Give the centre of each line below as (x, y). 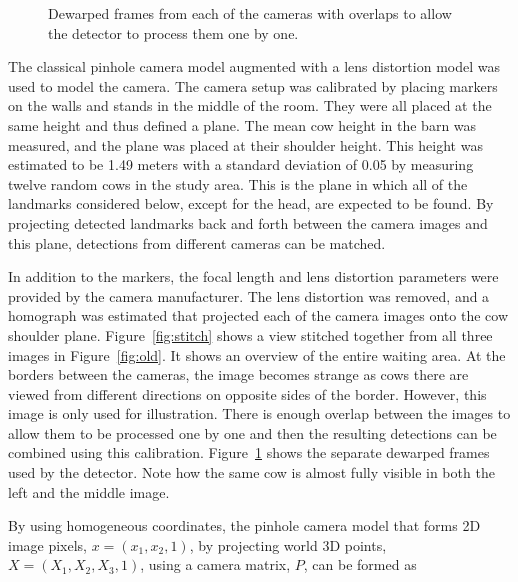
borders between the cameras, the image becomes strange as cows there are (238, 374)
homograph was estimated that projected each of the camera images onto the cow (258, 315)
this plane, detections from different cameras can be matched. (197, 242)
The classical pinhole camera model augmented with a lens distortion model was (254, 66)
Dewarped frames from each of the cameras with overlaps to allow (250, 13)
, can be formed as (360, 564)
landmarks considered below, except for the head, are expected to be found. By (251, 203)
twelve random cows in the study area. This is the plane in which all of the (238, 183)
